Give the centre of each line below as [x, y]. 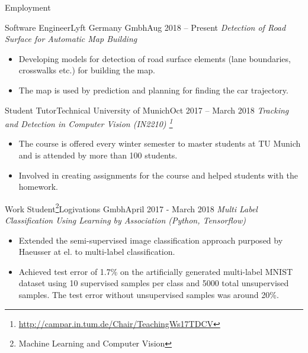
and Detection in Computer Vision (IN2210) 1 [89, 123]
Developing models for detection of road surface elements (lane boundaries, [155, 58]
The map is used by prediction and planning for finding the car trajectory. [153, 90]
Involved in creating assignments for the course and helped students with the [158, 175]
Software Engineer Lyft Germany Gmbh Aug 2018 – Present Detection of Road [145, 27]
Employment [28, 7]
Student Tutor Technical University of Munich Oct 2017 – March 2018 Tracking [147, 110]
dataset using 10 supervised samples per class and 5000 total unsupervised [154, 283]
